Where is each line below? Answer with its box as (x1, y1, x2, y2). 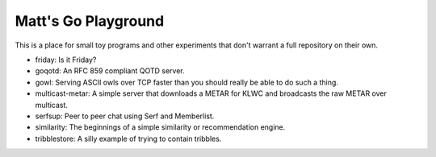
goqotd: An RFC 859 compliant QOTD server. (35, 66, 185, 76)
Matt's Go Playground (15, 12, 165, 30)
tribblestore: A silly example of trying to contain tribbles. (35, 134, 222, 143)
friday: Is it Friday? (35, 55, 97, 64)
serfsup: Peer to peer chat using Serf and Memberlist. (35, 111, 215, 121)
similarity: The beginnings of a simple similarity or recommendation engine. (35, 122, 286, 132)
